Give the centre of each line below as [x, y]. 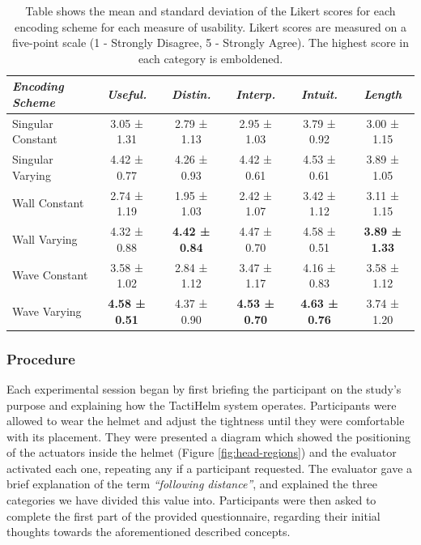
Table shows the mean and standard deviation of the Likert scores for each [210, 11]
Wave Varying [47, 311]
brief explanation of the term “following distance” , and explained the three [192, 484]
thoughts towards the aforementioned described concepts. [149, 532]
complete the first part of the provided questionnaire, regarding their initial [193, 515]
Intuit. [319, 94]
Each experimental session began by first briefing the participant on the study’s [204, 388]
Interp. [256, 94]
